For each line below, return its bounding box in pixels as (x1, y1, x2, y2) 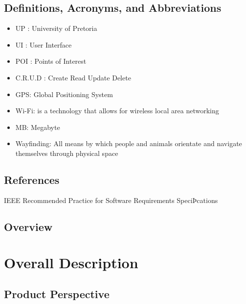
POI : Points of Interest (15, 56, 87, 66)
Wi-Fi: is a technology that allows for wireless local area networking (15, 105, 219, 116)
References (4, 172, 60, 187)
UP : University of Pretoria (15, 23, 97, 33)
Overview (4, 219, 53, 234)
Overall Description (4, 253, 138, 273)
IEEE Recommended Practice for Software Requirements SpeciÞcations (4, 195, 218, 205)
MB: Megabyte (15, 122, 60, 132)
